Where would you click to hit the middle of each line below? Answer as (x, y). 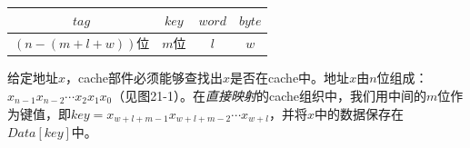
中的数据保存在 (359, 113)
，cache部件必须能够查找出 (145, 78)
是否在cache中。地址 (290, 78)
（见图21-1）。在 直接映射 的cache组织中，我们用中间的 (270, 96)
